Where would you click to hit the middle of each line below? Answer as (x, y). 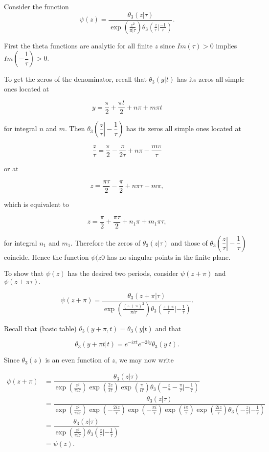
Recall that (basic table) (40, 328)
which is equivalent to (37, 204)
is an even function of (78, 360)
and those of (189, 242)
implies (226, 45)
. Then (75, 128)
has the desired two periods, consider (123, 273)
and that (168, 328)
